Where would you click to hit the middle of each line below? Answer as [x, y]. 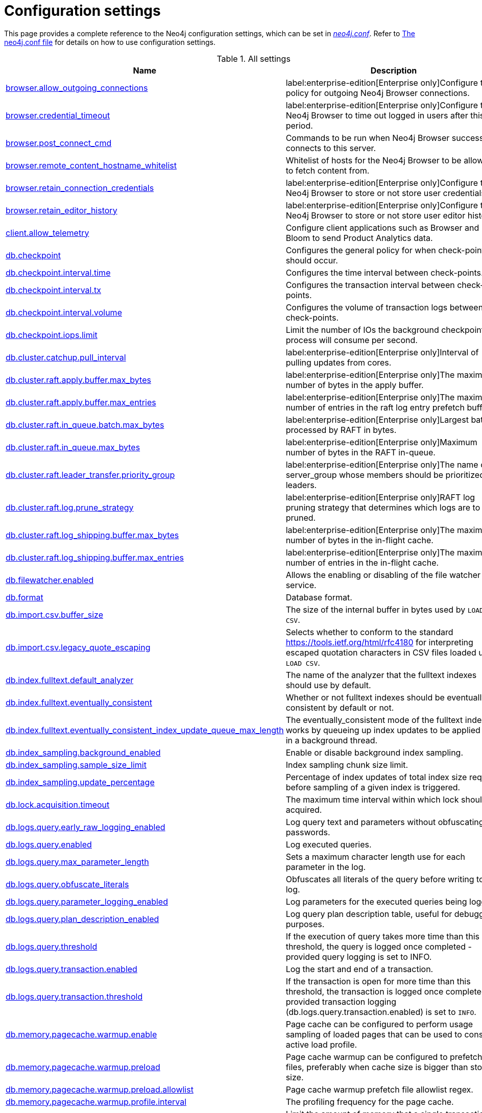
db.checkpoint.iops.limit [52, 335]
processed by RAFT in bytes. [341, 430]
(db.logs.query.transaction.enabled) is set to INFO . [381, 1012]
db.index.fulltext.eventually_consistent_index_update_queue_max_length [145, 730]
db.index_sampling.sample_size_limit [76, 765]
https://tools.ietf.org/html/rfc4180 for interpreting [379, 642]
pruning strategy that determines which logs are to [383, 507]
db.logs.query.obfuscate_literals [67, 884]
